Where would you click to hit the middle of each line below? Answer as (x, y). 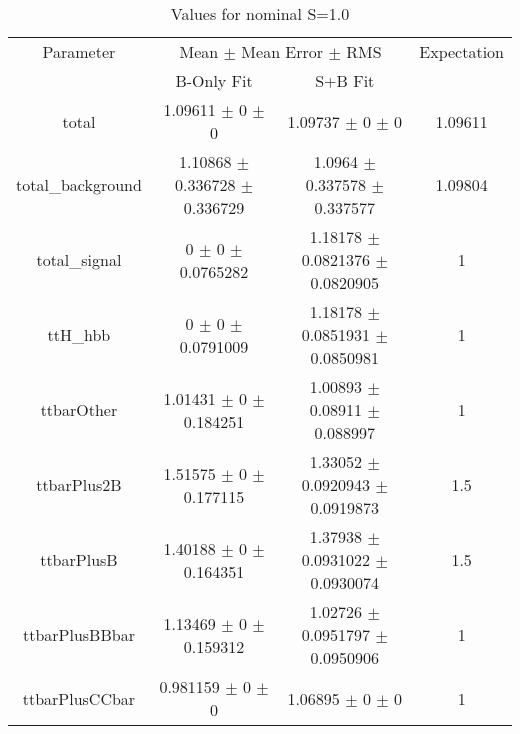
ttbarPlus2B (79, 484)
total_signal (79, 259)
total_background (79, 184)
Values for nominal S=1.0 (260, 13)
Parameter (79, 51)
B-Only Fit (214, 80)
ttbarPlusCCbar (79, 698)
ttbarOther (79, 409)
